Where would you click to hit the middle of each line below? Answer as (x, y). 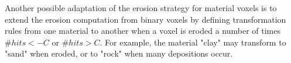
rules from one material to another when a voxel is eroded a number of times (143, 31)
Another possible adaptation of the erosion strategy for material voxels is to (141, 8)
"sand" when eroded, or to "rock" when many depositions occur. (119, 53)
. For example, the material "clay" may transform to (193, 42)
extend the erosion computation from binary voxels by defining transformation (145, 19)
